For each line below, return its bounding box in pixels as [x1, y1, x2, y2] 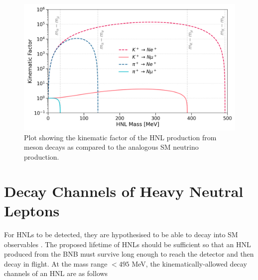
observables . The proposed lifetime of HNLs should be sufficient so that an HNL [4, 239, 251, 249]
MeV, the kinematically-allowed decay [131, 258, 247, 269]
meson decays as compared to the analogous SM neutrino [24, 142, 199, 152]
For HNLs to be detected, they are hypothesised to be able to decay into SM [4, 229, 238, 239]
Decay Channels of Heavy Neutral [4, 181, 244, 201]
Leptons [4, 200, 60, 220]
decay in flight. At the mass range [4, 258, 108, 269]
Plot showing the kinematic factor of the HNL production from [24, 132, 217, 142]
